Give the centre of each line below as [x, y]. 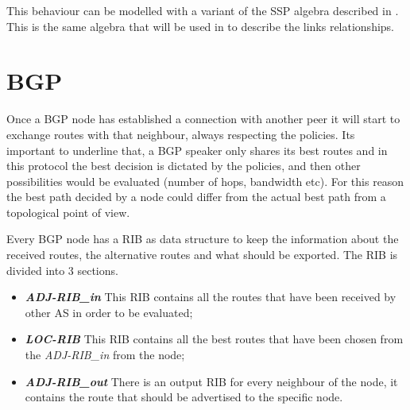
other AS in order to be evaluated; [109, 312]
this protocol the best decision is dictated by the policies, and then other [184, 166]
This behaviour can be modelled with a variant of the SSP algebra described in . [203, 10]
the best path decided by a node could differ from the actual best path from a [196, 197]
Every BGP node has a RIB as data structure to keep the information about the [203, 239]
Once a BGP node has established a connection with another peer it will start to [203, 119]
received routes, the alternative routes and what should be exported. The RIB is [202, 255]
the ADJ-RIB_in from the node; [105, 355]
